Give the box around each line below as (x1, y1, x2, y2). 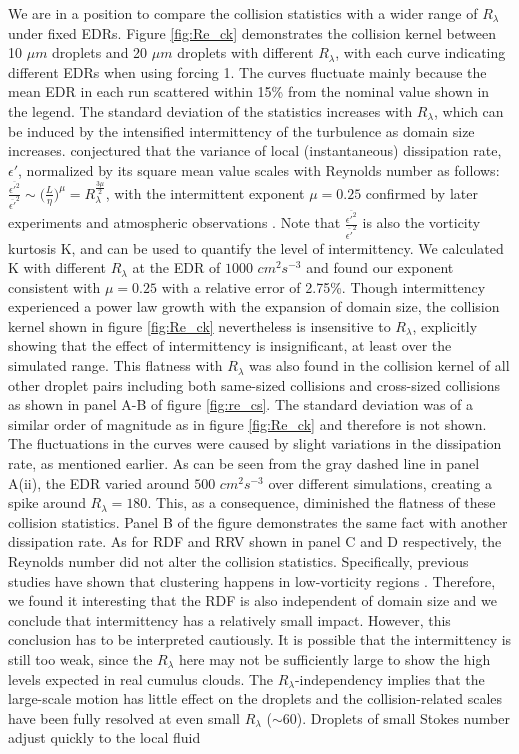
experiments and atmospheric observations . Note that (8, 212, 341, 233)
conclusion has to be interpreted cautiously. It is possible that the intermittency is (8, 629, 512, 650)
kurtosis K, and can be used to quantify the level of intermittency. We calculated (8, 237, 504, 258)
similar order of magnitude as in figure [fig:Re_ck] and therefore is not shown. (8, 413, 487, 434)
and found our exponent (306, 257, 454, 278)
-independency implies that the (294, 668, 485, 689)
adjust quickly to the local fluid (8, 727, 201, 748)
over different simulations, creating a (268, 472, 492, 493)
